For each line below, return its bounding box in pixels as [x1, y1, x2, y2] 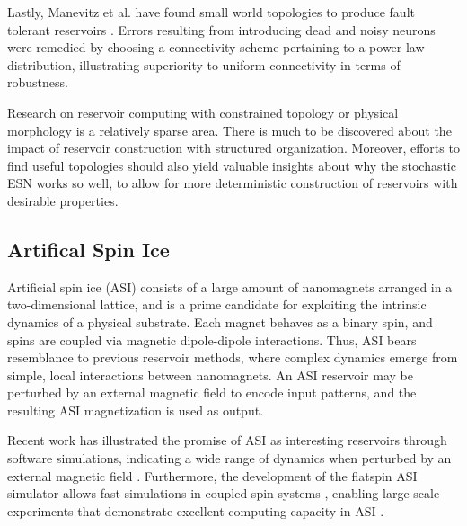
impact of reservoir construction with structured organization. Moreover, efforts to [7, 138, 460, 157]
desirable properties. [7, 191, 119, 210]
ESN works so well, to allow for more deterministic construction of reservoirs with [7, 174, 458, 192]
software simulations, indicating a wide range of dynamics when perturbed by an [7, 449, 452, 468]
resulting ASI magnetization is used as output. [7, 400, 264, 419]
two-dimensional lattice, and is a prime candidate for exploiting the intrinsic [7, 295, 427, 314]
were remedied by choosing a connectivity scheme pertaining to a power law [7, 38, 425, 57]
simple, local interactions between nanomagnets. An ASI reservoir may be [7, 365, 413, 384]
